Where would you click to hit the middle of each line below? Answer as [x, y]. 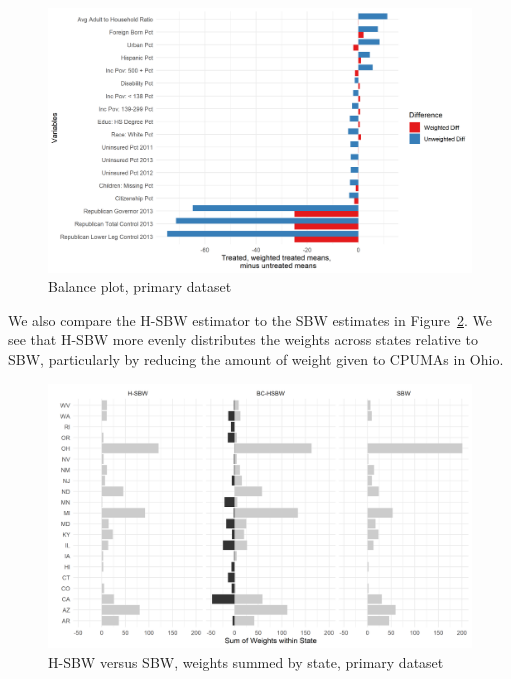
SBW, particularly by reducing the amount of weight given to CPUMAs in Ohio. [256, 358]
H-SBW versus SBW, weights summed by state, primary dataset [246, 661]
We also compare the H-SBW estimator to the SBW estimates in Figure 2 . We [250, 319]
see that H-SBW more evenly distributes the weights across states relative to [243, 339]
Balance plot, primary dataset [140, 286]
